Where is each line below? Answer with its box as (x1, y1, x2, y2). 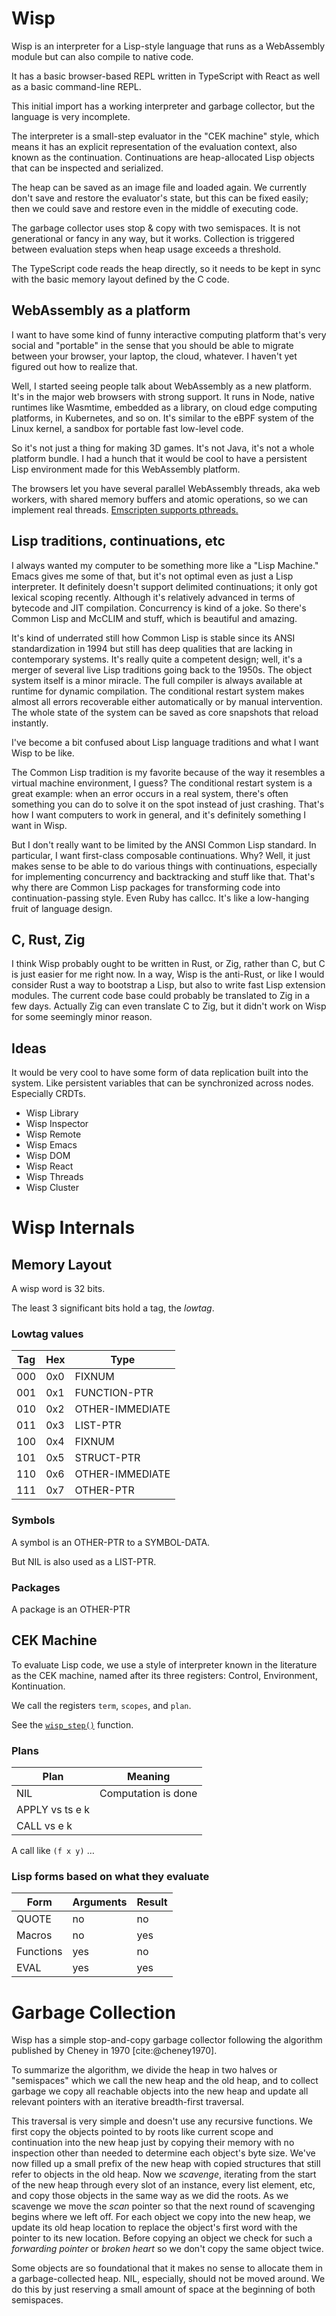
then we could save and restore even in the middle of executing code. (11, 202, 299, 214)
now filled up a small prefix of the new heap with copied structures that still (11, 2158, 321, 2170)
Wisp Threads (25, 1171, 84, 1183)
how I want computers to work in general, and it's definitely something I (11, 808, 307, 821)
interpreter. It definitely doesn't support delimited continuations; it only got (11, 580, 318, 592)
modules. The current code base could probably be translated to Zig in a (11, 990, 311, 1002)
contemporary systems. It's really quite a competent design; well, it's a (11, 653, 303, 665)
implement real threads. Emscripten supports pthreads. (11, 503, 239, 516)
